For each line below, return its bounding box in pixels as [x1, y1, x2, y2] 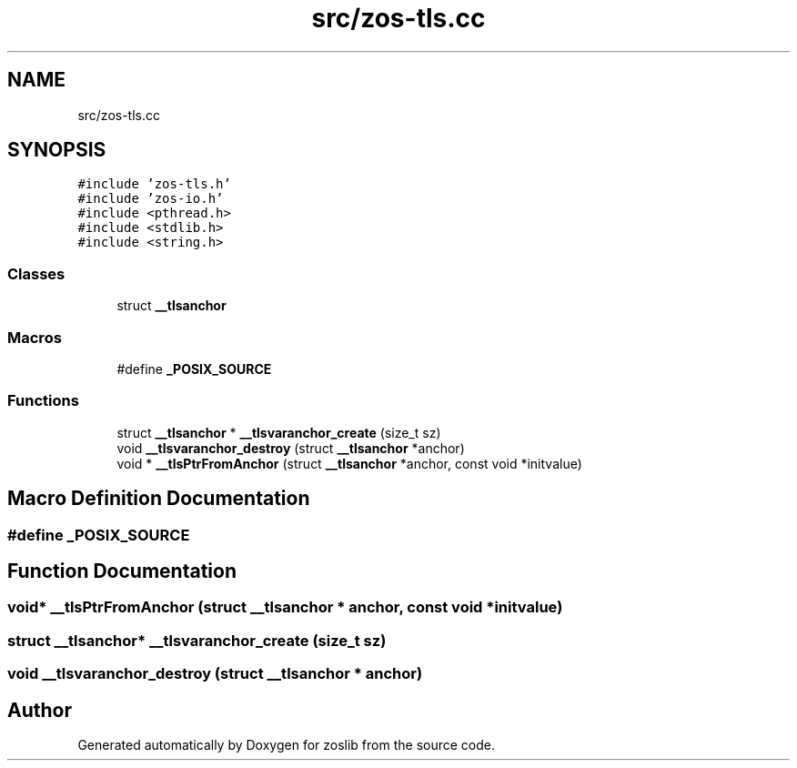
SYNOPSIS [7, 138, 106, 162]
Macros [7, 328, 62, 347]
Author [7, 698, 72, 722]
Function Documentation [7, 559, 237, 582]
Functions [7, 391, 79, 410]
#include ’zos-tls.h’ [77, 177, 231, 192]
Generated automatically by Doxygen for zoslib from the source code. [77, 736, 495, 753]
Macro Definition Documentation [7, 487, 310, 510]
